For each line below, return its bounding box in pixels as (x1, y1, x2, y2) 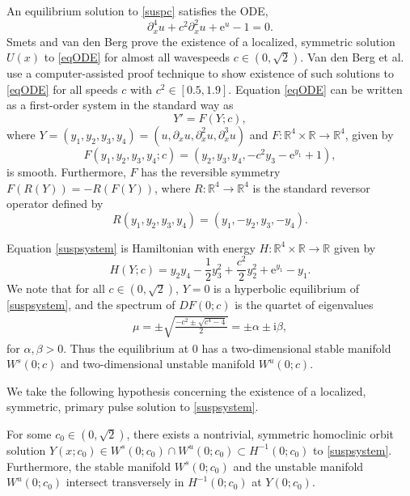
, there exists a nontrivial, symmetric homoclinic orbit (126, 425, 395, 442)
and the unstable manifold (233, 457, 364, 474)
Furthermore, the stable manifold (6, 457, 171, 474)
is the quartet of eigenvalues (235, 296, 374, 313)
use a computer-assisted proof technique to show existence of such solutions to (6, 65, 395, 82)
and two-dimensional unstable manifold (61, 355, 256, 372)
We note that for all (6, 280, 105, 297)
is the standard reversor (252, 179, 370, 196)
